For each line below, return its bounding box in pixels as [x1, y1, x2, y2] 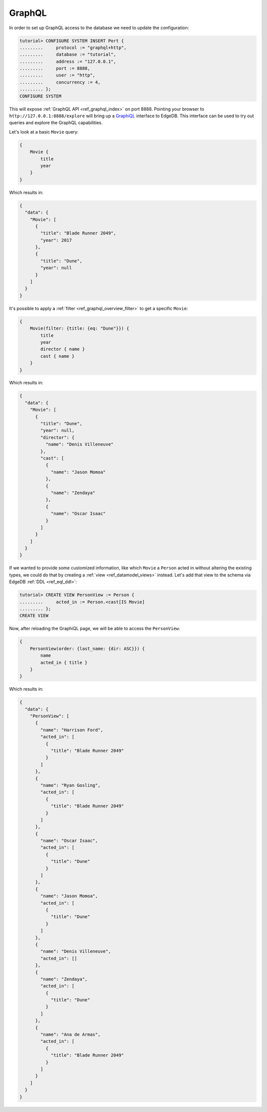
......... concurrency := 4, [19, 79, 101, 85]
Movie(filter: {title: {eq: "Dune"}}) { [30, 325, 130, 331]
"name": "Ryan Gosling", [40, 782, 101, 788]
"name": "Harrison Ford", [40, 727, 103, 733]
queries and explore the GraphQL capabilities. [9, 120, 103, 126]
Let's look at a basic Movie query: [9, 129, 79, 135]
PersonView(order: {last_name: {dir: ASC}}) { [30, 646, 145, 651]
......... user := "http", [19, 72, 96, 78]
